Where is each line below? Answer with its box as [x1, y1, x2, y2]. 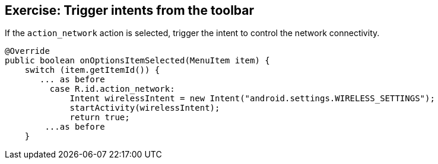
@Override [5, 46, 50, 56]
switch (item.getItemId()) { [24, 65, 160, 75]
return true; [69, 112, 130, 123]
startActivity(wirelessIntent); [69, 103, 220, 113]
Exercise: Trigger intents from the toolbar [5, 3, 255, 18]
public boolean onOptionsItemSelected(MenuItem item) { [5, 56, 270, 66]
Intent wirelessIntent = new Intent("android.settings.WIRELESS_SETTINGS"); [69, 94, 435, 104]
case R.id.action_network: [49, 84, 175, 94]
